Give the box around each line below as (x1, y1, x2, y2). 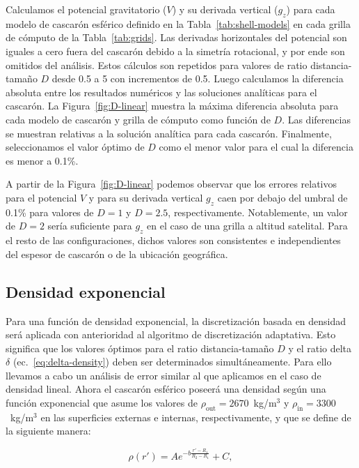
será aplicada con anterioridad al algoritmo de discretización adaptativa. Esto (6, 327, 336, 342)
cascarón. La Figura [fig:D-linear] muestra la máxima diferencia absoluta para (6, 98, 339, 113)
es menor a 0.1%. (6, 153, 79, 167)
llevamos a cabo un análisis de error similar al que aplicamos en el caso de (6, 368, 321, 382)
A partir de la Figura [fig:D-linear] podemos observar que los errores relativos (6, 176, 337, 191)
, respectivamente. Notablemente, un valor (168, 204, 348, 219)
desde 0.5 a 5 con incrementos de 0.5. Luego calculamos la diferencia (51, 71, 344, 86)
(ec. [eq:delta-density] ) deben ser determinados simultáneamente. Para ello (13, 354, 332, 369)
